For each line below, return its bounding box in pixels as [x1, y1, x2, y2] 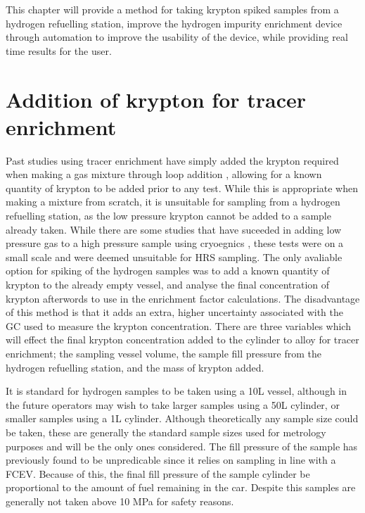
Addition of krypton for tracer [6, 84, 307, 113]
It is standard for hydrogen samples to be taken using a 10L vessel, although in [6, 384, 347, 398]
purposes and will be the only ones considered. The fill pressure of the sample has [6, 438, 358, 453]
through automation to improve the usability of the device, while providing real [6, 30, 348, 44]
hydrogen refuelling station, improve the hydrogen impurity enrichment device [6, 15, 342, 30]
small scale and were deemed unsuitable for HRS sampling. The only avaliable [6, 249, 342, 264]
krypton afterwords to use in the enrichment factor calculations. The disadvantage [6, 291, 360, 305]
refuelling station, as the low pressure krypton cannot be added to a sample [6, 208, 331, 223]
